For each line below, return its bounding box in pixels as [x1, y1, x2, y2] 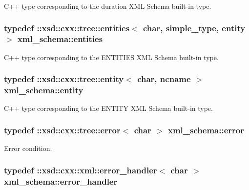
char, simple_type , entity [143, 21, 246, 34]
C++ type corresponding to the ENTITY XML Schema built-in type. [4, 103, 213, 113]
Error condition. [4, 143, 52, 153]
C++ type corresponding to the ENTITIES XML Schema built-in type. [4, 52, 219, 62]
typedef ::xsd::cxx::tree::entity [4, 73, 124, 85]
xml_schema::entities [17, 33, 103, 45]
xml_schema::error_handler [4, 175, 118, 187]
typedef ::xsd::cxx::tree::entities [4, 21, 130, 34]
